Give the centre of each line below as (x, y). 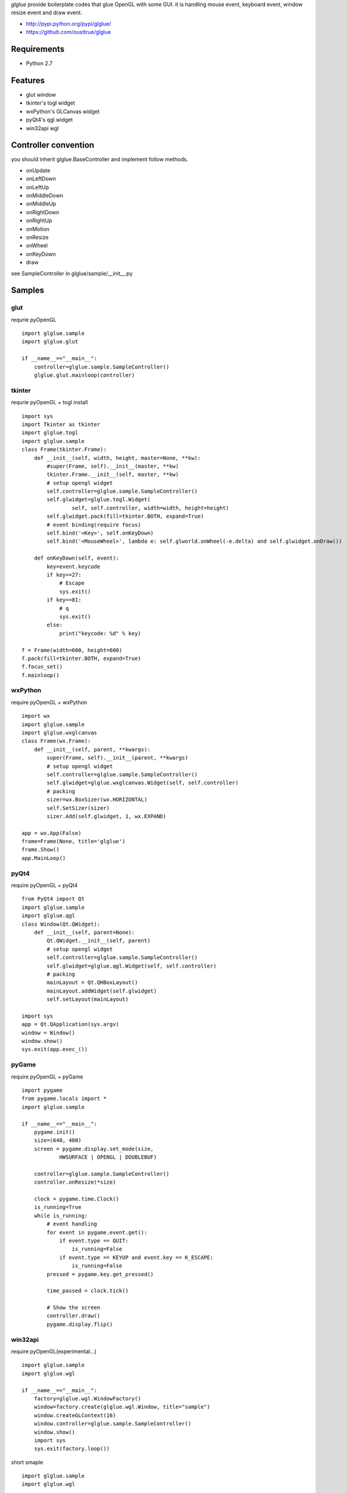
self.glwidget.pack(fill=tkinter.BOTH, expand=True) (125, 516)
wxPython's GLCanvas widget (63, 111)
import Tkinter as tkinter (61, 424)
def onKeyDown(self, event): (76, 558)
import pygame (42, 1090)
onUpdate (38, 170)
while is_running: (61, 1216)
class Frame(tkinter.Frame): (64, 450)
